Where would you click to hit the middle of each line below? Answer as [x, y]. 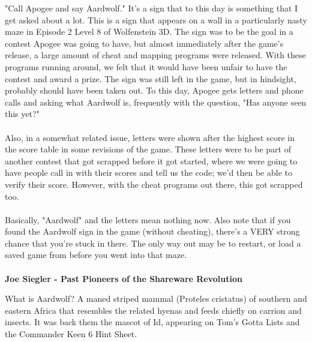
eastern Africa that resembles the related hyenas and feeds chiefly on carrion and [153, 310]
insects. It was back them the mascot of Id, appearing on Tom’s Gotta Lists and [152, 322]
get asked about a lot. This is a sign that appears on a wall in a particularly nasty [156, 19]
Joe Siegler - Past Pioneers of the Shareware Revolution [124, 278]
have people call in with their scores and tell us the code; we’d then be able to [148, 172]
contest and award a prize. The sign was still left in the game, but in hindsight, [151, 78]
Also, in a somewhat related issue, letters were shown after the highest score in [150, 137]
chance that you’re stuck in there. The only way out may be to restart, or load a [153, 243]
